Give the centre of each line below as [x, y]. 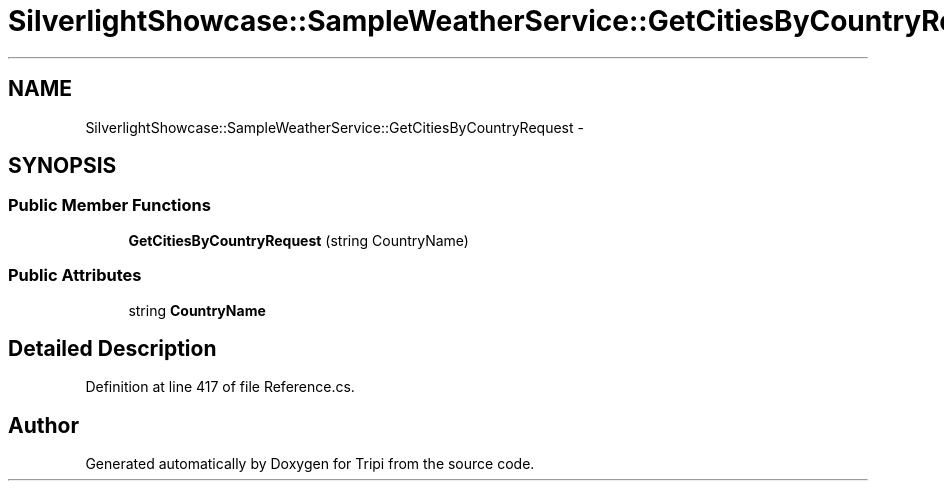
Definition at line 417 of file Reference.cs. [220, 387]
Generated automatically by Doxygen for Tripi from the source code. [310, 464]
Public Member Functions [109, 205]
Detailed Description [112, 348]
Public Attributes [75, 275]
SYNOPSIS [62, 166]
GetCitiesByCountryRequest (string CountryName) [298, 240]
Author [43, 425]
